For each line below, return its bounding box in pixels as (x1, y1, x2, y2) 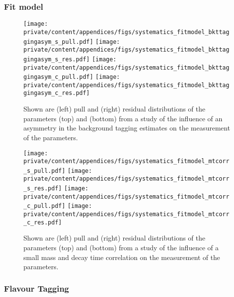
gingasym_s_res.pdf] (23, 56, 90, 63)
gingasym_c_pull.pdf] (23, 74, 94, 81)
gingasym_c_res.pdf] (23, 90, 90, 97)
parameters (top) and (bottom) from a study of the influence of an (23, 113, 223, 123)
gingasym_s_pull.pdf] (23, 38, 94, 45)
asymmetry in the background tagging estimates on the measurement (23, 123, 230, 133)
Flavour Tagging (4, 282, 69, 294)
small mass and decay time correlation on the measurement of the (23, 252, 220, 262)
